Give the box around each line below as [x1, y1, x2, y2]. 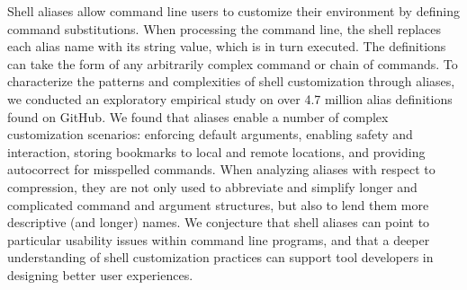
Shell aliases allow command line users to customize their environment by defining [7, 2, 460, 20]
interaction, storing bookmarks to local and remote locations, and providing [7, 142, 426, 161]
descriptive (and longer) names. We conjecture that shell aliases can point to [7, 213, 430, 232]
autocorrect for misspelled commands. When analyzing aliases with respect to [7, 160, 436, 179]
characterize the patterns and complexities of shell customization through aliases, [7, 72, 455, 91]
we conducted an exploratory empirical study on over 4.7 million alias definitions [7, 89, 453, 108]
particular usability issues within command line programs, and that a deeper [7, 230, 430, 249]
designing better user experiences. [7, 265, 193, 284]
